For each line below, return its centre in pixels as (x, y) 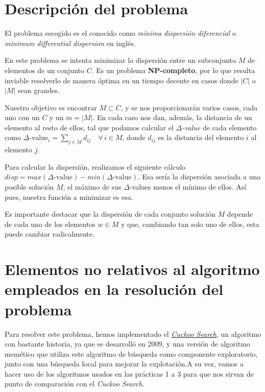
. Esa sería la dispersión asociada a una (199, 177)
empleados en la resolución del (114, 289)
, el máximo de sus (92, 187)
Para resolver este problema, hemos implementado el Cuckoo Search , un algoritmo (133, 333)
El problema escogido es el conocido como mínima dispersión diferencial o (120, 33)
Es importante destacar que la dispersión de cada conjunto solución (110, 214)
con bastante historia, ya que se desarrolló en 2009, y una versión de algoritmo (127, 344)
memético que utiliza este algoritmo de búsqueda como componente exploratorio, (131, 353)
